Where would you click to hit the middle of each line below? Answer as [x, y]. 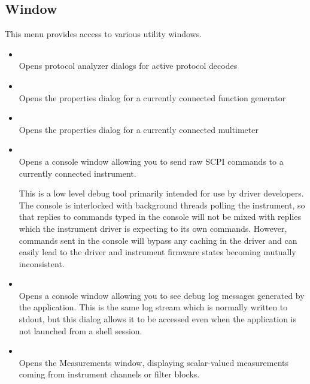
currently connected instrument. [77, 173]
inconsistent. [42, 263]
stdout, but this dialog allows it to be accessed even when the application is [158, 319]
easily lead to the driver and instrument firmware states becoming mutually [157, 252]
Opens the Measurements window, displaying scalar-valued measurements [154, 362]
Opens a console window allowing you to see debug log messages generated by [162, 295]
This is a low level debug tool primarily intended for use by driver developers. [161, 193]
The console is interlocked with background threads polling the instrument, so [162, 205]
